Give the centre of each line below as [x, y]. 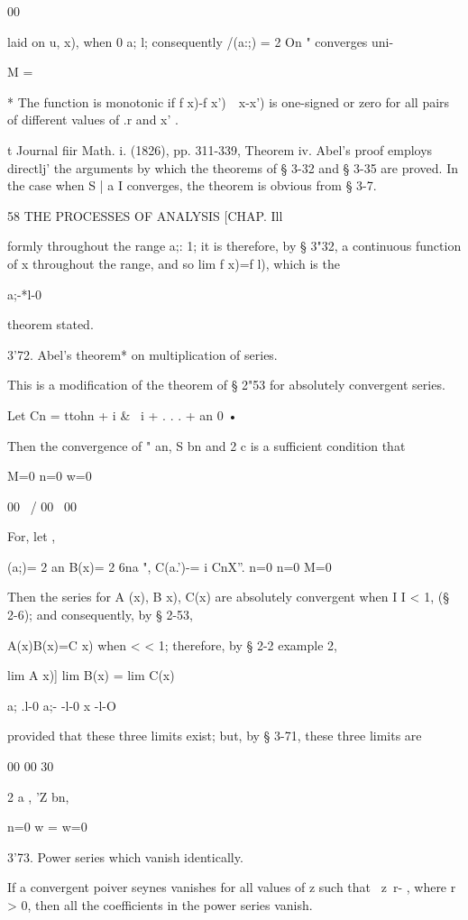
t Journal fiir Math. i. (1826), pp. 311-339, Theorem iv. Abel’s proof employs [220, 149]
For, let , [32, 536]
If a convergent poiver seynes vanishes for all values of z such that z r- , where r [232, 887]
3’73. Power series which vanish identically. [125, 856]
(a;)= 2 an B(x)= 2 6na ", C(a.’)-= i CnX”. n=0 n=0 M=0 [170, 566]
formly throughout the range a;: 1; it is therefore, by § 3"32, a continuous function [234, 246]
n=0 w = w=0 [47, 827]
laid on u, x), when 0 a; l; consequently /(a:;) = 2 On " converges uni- [201, 41]
